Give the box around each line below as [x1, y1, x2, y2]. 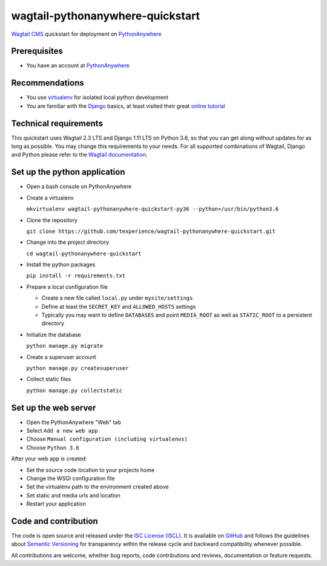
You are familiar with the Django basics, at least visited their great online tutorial [26, 102, 225, 109]
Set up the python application [11, 167, 125, 177]
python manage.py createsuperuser [26, 365, 129, 371]
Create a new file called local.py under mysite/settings [41, 294, 193, 302]
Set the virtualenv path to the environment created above [26, 483, 169, 491]
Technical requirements [11, 118, 103, 129]
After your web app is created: [11, 455, 87, 462]
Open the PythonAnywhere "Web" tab [26, 419, 121, 426]
